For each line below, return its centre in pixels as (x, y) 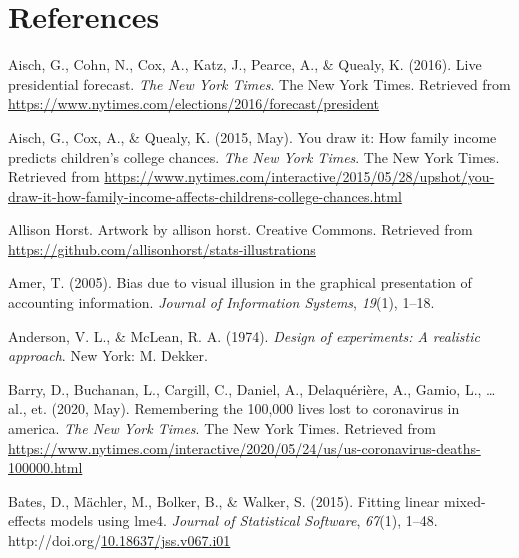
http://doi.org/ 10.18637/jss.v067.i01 (119, 540)
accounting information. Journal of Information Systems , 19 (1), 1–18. (221, 302)
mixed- (465, 500)
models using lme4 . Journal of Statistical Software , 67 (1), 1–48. (244, 520)
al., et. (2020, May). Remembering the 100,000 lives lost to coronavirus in (234, 408)
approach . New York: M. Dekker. (108, 355)
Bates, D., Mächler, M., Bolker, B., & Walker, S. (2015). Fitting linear (224, 500)
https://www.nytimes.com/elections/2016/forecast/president (194, 103)
